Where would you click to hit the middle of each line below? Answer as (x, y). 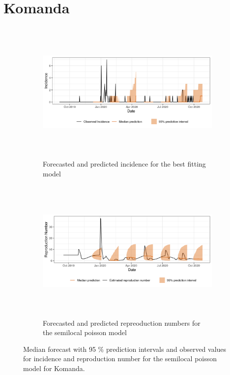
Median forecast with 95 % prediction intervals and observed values (125, 349)
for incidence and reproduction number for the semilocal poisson (120, 358)
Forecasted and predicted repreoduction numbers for (122, 323)
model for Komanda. (54, 368)
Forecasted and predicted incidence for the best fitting (124, 164)
